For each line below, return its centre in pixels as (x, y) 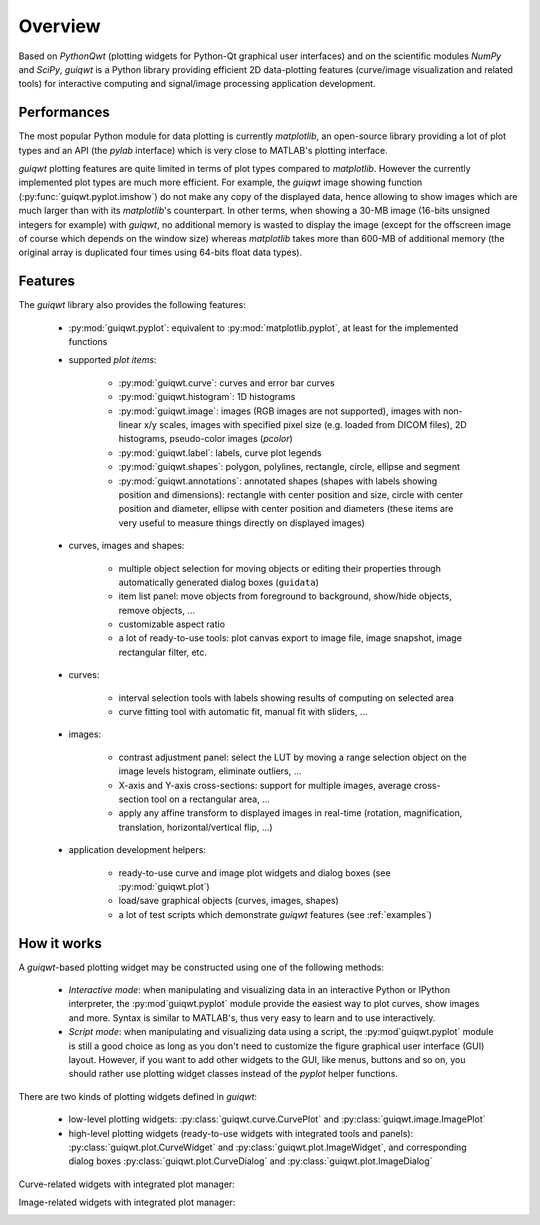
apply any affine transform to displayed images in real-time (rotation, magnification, (290, 813)
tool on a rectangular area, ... (210, 799)
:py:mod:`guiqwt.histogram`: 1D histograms (207, 397)
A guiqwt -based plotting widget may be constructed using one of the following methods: (201, 967)
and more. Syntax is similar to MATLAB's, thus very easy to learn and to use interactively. (252, 1017)
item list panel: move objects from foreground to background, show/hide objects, (285, 596)
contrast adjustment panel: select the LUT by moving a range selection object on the (292, 757)
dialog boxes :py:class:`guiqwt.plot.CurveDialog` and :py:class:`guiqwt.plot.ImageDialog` (250, 1161)
